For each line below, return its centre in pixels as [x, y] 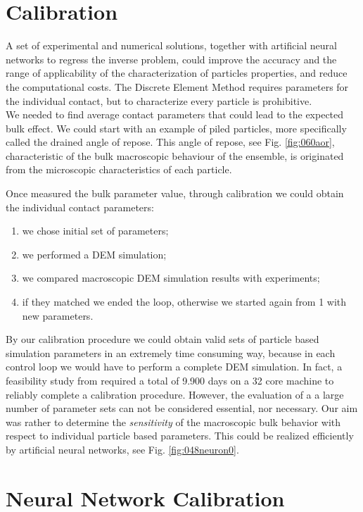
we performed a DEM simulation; [94, 254]
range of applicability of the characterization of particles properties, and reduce [177, 73]
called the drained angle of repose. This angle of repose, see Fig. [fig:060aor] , [170, 142]
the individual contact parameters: [80, 207]
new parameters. [58, 315]
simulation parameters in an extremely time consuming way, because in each [171, 352]
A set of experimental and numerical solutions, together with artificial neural [172, 45]
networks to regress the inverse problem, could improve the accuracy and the [171, 59]
